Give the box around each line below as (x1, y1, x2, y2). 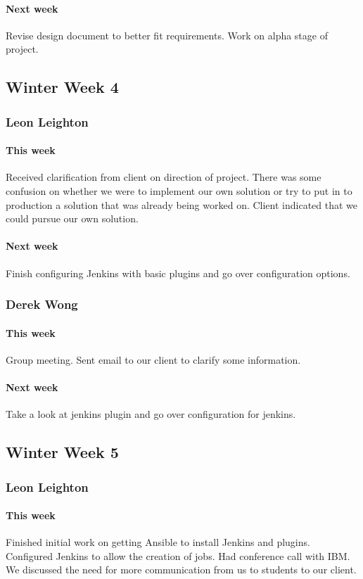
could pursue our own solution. (6, 211, 139, 226)
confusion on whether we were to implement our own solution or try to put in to (6, 184, 352, 198)
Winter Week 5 (6, 441, 119, 463)
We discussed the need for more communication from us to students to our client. (6, 562, 357, 577)
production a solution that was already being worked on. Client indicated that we (6, 197, 358, 212)
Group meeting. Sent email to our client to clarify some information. (6, 352, 301, 367)
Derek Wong (6, 295, 78, 313)
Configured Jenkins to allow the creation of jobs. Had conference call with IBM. (6, 548, 350, 563)
